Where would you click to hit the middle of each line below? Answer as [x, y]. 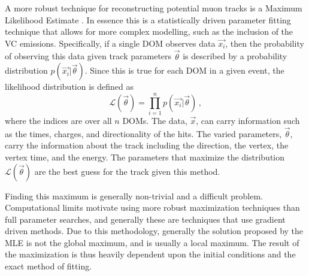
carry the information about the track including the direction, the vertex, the [147, 145]
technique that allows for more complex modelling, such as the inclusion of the [149, 31]
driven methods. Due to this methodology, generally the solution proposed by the [154, 231]
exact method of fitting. [49, 266]
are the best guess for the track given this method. [127, 171]
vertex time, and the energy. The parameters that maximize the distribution [145, 157]
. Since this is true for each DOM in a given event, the [184, 70]
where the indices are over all [58, 120]
